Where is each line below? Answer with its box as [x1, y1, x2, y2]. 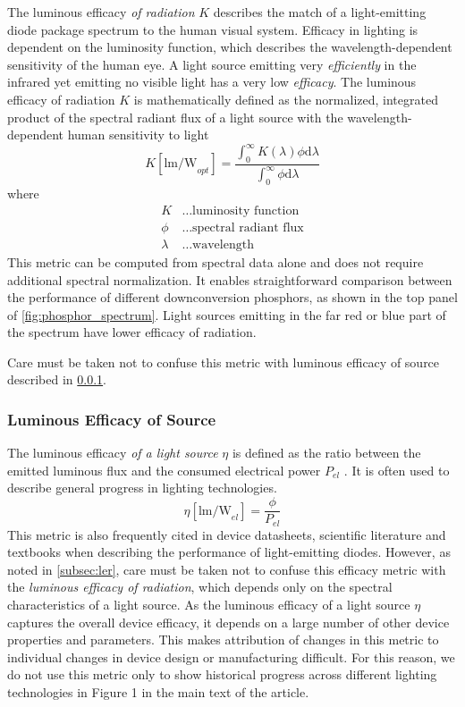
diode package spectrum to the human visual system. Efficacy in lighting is [7, 20, 418, 38]
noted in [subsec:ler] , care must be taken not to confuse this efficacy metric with [7, 560, 446, 578]
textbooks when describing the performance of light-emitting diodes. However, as [7, 543, 451, 561]
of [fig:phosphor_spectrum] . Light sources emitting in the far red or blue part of [7, 305, 446, 324]
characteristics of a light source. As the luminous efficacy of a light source [7, 594, 410, 613]
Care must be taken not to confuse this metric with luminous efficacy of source [7, 352, 440, 371]
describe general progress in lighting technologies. [7, 478, 277, 497]
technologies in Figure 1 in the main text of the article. [7, 682, 309, 701]
